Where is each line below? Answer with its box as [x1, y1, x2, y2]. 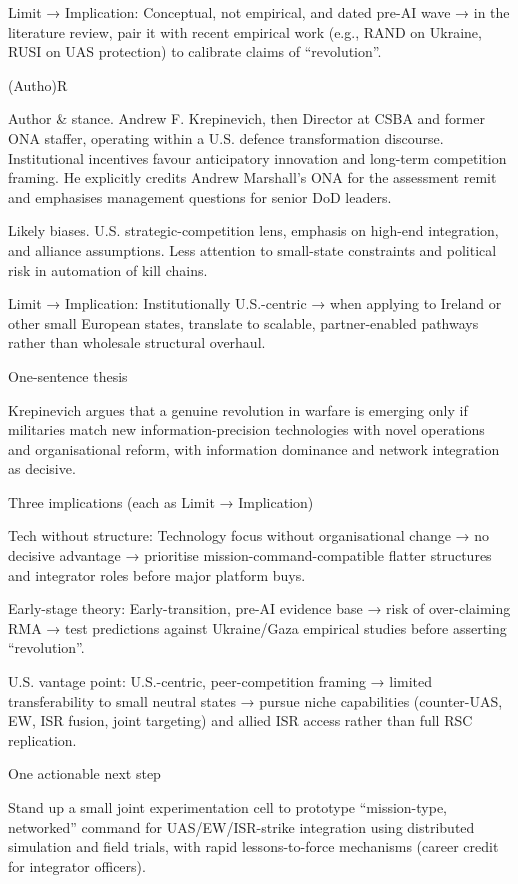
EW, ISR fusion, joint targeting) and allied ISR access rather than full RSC [8, 710, 473, 731]
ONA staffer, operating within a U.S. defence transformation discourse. [8, 127, 444, 148]
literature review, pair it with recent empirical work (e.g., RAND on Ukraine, [8, 21, 482, 42]
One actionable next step [8, 763, 161, 784]
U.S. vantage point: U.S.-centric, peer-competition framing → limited [8, 671, 433, 692]
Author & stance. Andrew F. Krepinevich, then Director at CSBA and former [8, 108, 485, 129]
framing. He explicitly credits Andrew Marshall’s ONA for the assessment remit [8, 167, 497, 188]
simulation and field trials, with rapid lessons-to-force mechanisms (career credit [8, 836, 499, 857]
